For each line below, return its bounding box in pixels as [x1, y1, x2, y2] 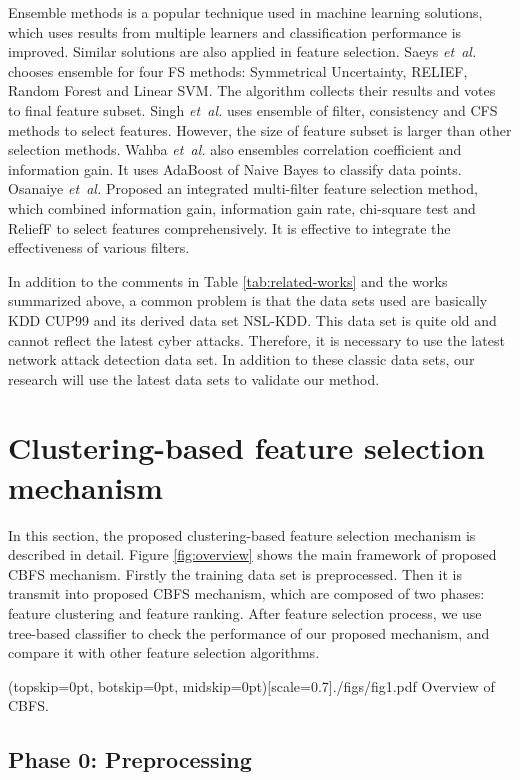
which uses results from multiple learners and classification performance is [8, 21, 462, 42]
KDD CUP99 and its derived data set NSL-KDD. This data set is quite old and [8, 309, 497, 330]
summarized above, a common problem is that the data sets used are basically [8, 290, 488, 311]
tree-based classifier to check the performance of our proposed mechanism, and [8, 622, 490, 643]
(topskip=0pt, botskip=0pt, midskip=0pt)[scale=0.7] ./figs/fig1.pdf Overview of [8, 675, 495, 696]
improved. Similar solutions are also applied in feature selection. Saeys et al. [8, 41, 477, 62]
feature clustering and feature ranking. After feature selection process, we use [8, 602, 482, 623]
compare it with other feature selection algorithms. [8, 642, 320, 663]
